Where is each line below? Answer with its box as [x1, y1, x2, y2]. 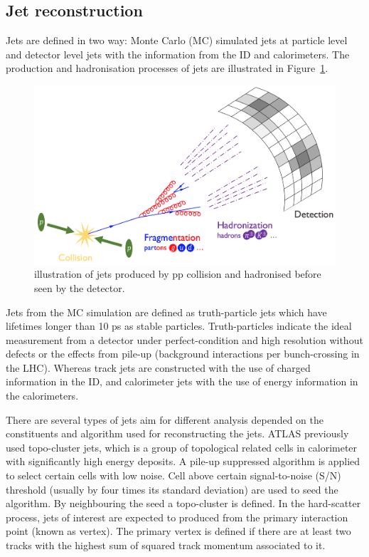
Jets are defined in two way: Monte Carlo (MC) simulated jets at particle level [6, 33, 348, 48]
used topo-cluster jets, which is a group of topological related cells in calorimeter [6, 439, 358, 454]
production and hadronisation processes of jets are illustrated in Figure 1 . [6, 61, 328, 76]
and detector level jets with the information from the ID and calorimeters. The [6, 46, 350, 61]
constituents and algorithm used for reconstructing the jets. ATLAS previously [6, 426, 349, 441]
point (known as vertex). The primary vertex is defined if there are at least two [6, 524, 351, 538]
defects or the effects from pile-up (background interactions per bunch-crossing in [6, 346, 360, 361]
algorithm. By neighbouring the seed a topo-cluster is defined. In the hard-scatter [6, 496, 361, 511]
